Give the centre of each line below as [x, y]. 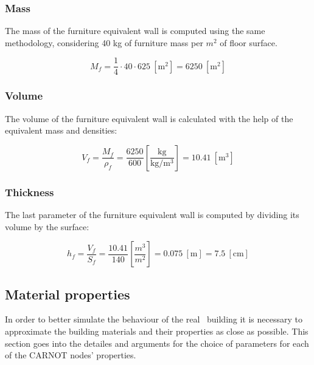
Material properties [68, 294]
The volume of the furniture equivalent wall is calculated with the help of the [149, 118]
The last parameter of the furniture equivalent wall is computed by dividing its [152, 215]
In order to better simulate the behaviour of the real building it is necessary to [154, 319]
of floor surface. [249, 42]
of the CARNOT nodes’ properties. [71, 355]
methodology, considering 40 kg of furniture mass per [104, 42]
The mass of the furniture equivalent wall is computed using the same [135, 31]
